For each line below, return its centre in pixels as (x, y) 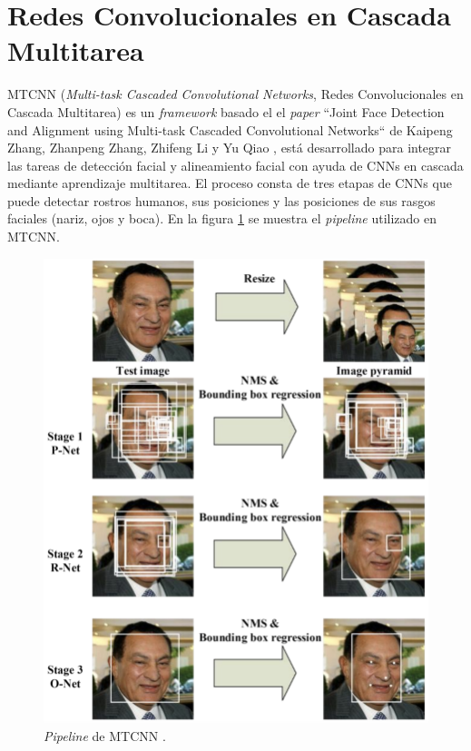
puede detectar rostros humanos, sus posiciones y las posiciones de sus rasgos (221, 200)
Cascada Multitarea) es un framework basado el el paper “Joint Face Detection (226, 111)
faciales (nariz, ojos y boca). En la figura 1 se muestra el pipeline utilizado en (222, 218)
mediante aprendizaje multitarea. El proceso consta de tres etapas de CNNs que (230, 183)
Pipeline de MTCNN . (105, 735)
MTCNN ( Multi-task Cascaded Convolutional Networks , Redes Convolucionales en (235, 94)
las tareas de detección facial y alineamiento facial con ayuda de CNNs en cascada (235, 165)
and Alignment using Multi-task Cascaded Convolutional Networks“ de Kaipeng (230, 129)
